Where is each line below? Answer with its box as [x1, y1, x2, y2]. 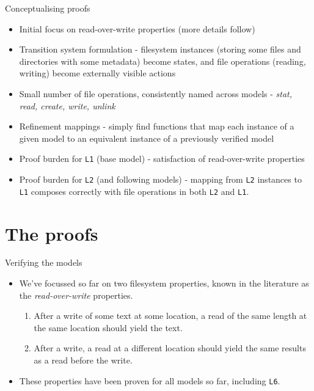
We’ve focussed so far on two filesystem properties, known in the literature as [19, 277, 309, 290]
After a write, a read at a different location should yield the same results [34, 342, 306, 354]
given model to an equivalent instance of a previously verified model [19, 131, 274, 144]
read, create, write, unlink [19, 99, 115, 112]
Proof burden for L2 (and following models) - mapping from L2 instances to [19, 173, 302, 185]
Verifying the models [5, 256, 82, 269]
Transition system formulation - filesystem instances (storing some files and [19, 43, 301, 56]
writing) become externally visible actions [19, 67, 176, 79]
